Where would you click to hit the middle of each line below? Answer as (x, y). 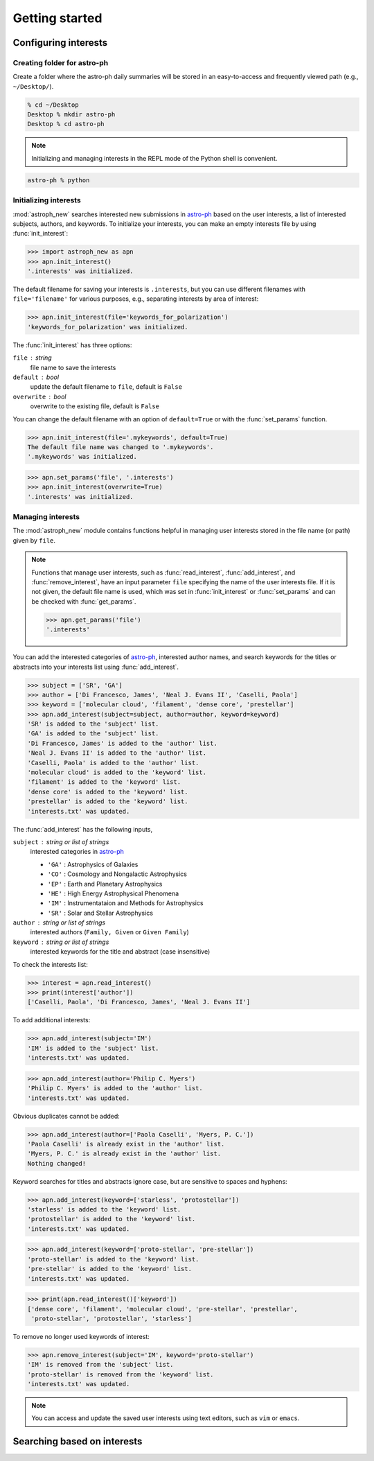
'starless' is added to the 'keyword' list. (104, 1210)
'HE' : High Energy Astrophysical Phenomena (113, 893)
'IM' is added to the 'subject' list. (93, 1048)
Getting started (57, 18)
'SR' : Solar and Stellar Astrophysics (100, 913)
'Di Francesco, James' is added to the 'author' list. (122, 743)
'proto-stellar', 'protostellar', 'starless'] (112, 1318)
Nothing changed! (57, 1163)
